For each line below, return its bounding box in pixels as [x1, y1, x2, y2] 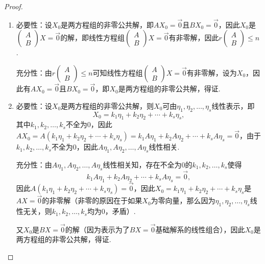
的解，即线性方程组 [60, 32, 125, 43]
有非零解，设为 [186, 67, 237, 78]
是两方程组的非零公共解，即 [61, 19, 154, 30]
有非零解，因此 [168, 32, 219, 43]
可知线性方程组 [92, 67, 143, 78]
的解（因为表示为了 [65, 224, 130, 234]
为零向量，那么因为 [151, 195, 215, 206]
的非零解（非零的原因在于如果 [42, 195, 142, 206]
